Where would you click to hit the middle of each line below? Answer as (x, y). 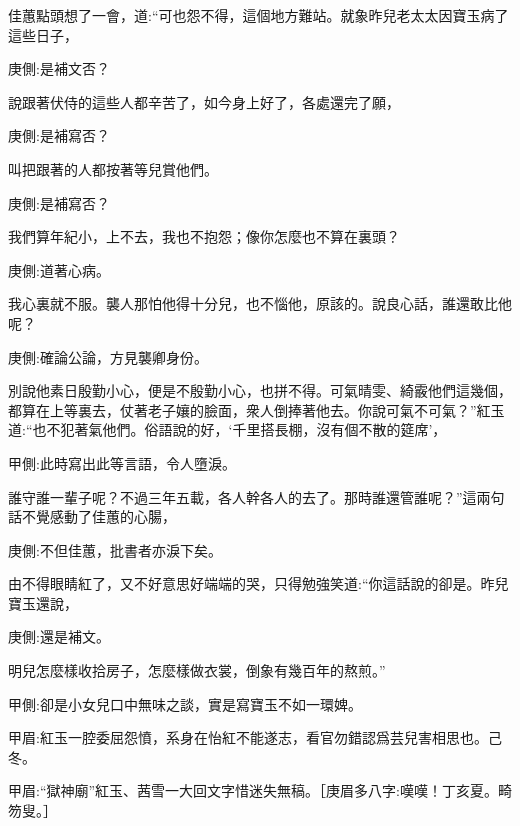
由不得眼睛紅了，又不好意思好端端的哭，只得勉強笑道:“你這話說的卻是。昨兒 (258, 583)
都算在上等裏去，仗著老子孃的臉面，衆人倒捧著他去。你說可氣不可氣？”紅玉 (256, 409)
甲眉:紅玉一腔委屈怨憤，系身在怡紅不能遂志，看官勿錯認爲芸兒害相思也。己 (255, 737)
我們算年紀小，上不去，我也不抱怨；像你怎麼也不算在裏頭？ (204, 236)
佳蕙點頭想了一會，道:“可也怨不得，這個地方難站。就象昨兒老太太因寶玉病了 (258, 15)
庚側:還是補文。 (59, 636)
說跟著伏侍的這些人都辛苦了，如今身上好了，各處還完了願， (204, 101)
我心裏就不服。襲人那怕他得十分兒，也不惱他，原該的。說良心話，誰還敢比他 (260, 303)
